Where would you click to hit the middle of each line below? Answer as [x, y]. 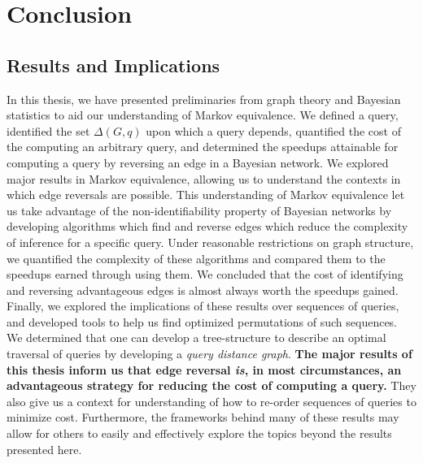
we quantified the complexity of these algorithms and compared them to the [196, 258]
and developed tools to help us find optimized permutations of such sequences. [202, 321]
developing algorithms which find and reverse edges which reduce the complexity [207, 226]
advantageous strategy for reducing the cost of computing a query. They [211, 385]
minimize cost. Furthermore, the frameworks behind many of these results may [203, 417]
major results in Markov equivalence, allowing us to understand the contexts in [204, 178]
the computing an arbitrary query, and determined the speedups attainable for [203, 147]
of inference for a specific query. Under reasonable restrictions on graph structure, [210, 242]
